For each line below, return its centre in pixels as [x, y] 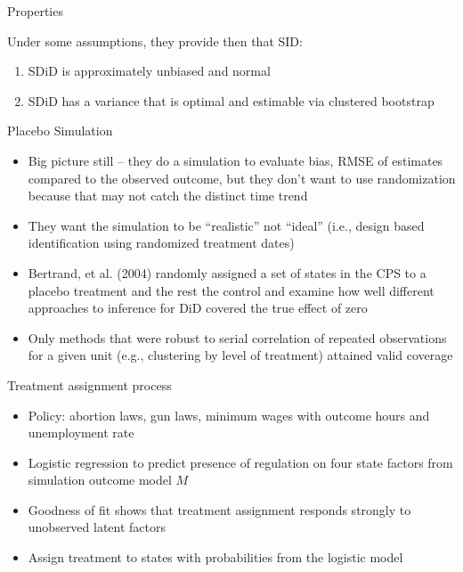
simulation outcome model [100, 480]
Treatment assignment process [89, 384]
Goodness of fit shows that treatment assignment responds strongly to [219, 509]
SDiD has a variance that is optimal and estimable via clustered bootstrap [231, 100]
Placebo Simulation [60, 131]
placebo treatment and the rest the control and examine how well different [231, 290]
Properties [35, 11]
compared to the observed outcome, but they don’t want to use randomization [242, 178]
